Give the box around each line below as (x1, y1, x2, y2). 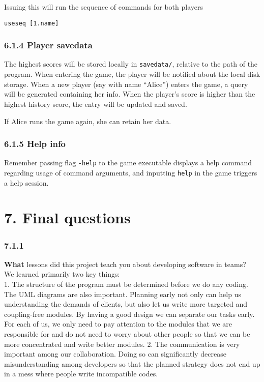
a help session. (4, 177, 49, 188)
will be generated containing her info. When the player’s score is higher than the (4, 89, 255, 99)
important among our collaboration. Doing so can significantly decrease (4, 348, 226, 359)
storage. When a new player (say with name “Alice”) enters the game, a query (4, 78, 248, 89)
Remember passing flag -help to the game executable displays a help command (4, 157, 252, 168)
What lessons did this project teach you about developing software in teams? (4, 258, 246, 269)
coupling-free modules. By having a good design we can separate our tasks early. (4, 308, 255, 319)
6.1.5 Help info (4, 137, 66, 150)
